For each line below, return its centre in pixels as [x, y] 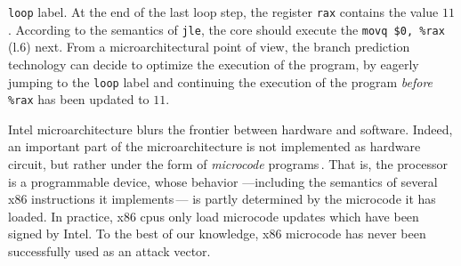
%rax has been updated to [79, 99]
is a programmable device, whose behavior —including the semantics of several [223, 181]
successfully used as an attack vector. [109, 250]
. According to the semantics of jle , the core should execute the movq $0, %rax [226, 29]
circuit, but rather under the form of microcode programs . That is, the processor [228, 164]
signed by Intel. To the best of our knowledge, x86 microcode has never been [217, 234]
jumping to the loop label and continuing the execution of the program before [221, 81]
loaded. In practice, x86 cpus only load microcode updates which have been [214, 216]
